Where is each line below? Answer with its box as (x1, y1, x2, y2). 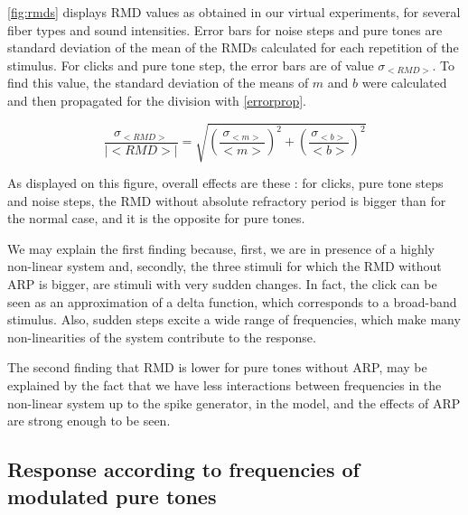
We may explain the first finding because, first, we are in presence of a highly (7, 239, 435, 257)
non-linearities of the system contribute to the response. (7, 327, 316, 346)
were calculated (361, 73, 447, 92)
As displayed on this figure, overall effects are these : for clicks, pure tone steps (7, 173, 444, 192)
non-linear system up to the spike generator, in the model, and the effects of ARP (7, 393, 461, 412)
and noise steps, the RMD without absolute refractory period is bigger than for (7, 191, 446, 210)
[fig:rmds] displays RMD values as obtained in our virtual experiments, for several (7, 3, 461, 21)
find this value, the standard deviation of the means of (7, 73, 309, 92)
